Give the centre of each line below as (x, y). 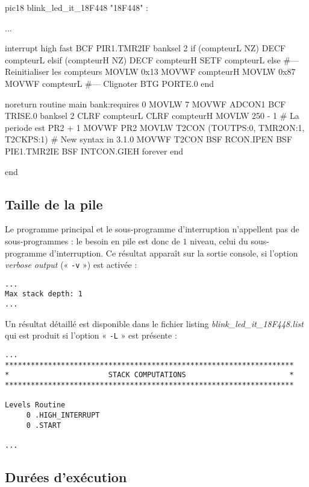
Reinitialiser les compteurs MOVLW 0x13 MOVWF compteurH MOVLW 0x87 (150, 72)
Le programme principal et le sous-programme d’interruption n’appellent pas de (152, 229)
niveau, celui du (219, 240)
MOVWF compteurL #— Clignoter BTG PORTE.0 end (110, 83)
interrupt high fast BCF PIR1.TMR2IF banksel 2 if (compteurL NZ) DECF (145, 48)
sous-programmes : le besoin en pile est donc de (92, 240)
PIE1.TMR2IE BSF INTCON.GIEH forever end (94, 151)
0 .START (44, 425)
